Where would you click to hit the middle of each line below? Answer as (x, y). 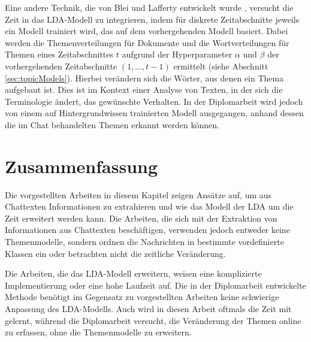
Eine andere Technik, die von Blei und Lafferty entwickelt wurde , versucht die (149, 7)
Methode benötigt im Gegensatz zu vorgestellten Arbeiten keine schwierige (142, 297)
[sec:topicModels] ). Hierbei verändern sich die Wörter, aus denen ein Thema (144, 78)
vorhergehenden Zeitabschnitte (61, 66)
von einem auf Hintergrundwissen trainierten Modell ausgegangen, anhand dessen (154, 113)
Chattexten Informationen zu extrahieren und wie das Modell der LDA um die (149, 206)
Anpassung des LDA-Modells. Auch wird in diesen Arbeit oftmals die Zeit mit (148, 308)
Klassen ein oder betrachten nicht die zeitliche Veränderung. (115, 253)
